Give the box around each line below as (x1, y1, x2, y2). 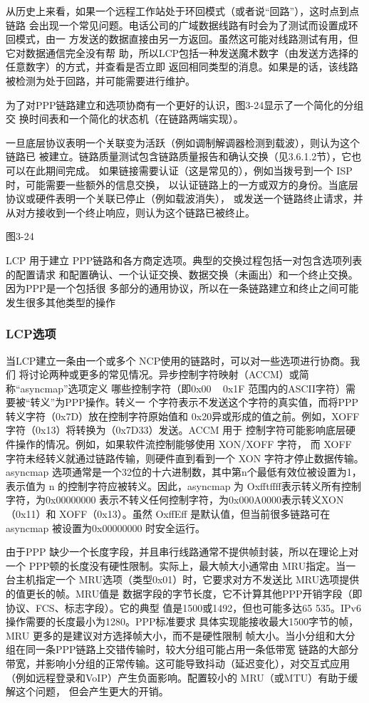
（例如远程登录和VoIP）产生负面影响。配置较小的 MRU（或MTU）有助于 (6, 670, 348, 684)
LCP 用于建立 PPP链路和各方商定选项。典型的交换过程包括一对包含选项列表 (6, 252, 363, 267)
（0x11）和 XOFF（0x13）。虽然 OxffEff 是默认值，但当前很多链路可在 (6, 506, 331, 521)
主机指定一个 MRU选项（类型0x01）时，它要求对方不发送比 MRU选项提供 (15, 572, 360, 587)
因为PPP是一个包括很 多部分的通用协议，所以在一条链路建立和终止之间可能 (6, 281, 359, 296)
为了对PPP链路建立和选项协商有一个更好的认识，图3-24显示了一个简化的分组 (6, 97, 364, 112)
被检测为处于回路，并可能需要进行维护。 (6, 73, 195, 88)
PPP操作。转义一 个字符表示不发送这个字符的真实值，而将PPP (65, 395, 359, 410)
